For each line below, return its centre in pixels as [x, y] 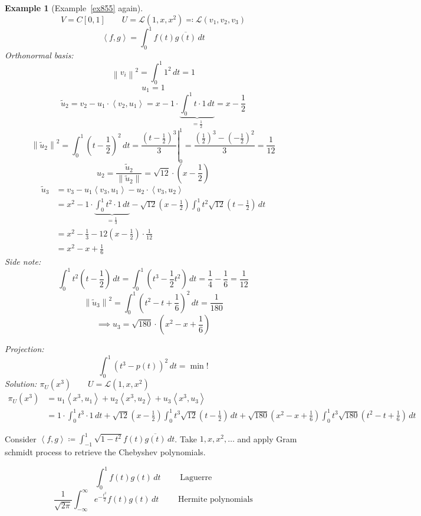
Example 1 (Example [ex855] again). [74, 8]
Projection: [24, 349]
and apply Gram [267, 438]
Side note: [23, 262]
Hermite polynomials [216, 500]
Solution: [21, 384]
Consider [21, 438]
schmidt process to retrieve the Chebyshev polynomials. [105, 451]
